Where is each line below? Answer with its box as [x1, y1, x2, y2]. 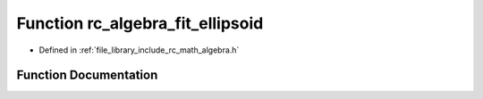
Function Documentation [16, 68, 158, 83]
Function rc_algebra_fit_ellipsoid [16, 13, 264, 33]
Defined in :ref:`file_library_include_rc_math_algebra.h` [38, 45, 240, 55]
